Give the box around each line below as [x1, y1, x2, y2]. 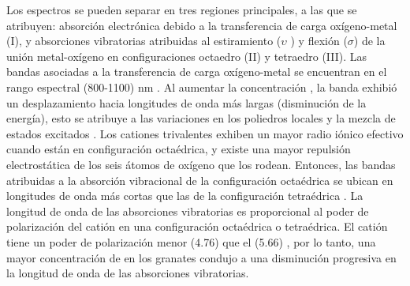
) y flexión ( [290, 32, 348, 49]
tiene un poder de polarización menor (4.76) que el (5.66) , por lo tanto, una [6, 233, 376, 250]
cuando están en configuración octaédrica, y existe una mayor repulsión [6, 141, 351, 157]
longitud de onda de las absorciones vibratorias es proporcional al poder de [6, 202, 369, 219]
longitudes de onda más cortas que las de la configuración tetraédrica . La [6, 187, 363, 204]
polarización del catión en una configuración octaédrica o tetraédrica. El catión [6, 218, 388, 235]
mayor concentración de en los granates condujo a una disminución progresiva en [6, 249, 397, 265]
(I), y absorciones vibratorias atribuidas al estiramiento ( [6, 32, 281, 49]
